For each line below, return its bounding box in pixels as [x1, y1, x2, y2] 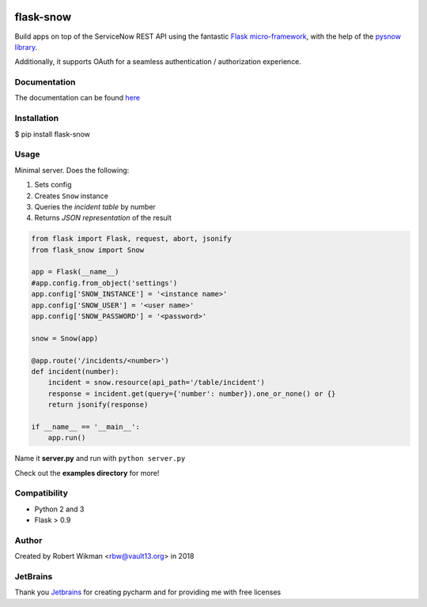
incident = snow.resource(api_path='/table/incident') [47, 378, 265, 387]
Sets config [34, 180, 72, 190]
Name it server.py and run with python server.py [14, 454, 186, 463]
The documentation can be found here [14, 93, 141, 103]
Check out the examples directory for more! [14, 468, 160, 477]
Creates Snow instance [34, 190, 109, 201]
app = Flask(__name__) [31, 267, 119, 277]
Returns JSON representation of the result [34, 213, 172, 223]
